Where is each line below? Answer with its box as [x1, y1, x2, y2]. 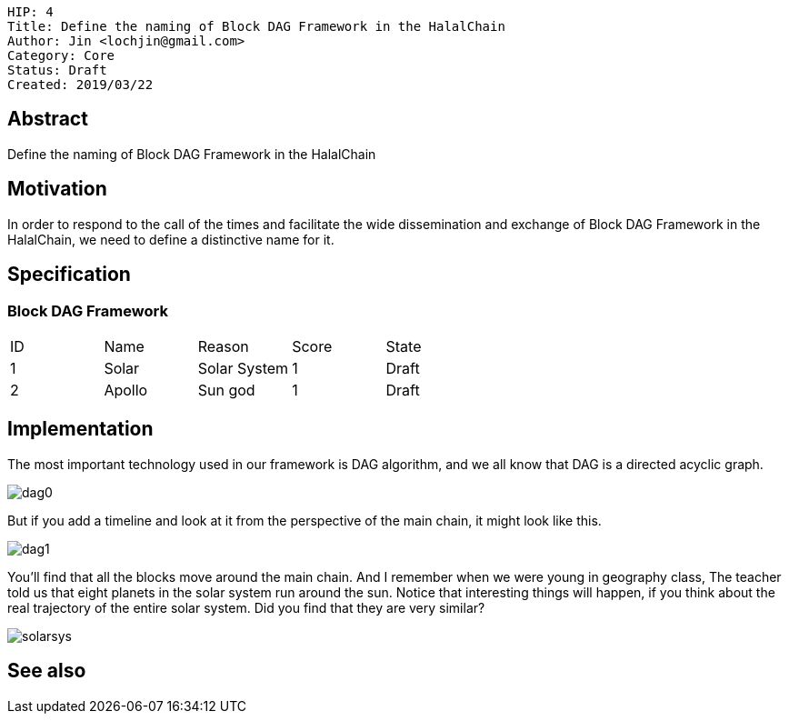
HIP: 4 [7, 5, 54, 19]
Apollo [104, 380, 148, 399]
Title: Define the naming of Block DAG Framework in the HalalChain [7, 19, 505, 34]
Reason [197, 336, 249, 355]
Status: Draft [7, 63, 107, 77]
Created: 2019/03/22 [7, 77, 154, 92]
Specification [7, 263, 131, 286]
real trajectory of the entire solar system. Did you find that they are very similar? [7, 599, 485, 616]
